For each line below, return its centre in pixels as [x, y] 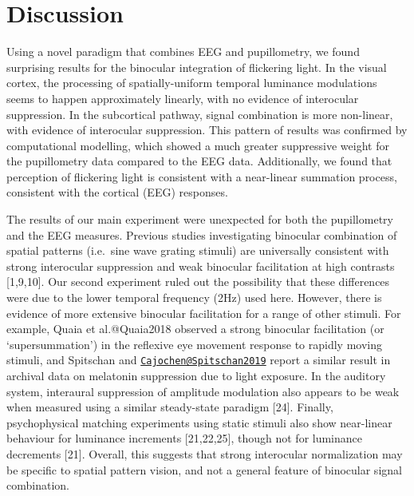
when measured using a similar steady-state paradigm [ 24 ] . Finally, [170, 407]
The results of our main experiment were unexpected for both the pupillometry [200, 219]
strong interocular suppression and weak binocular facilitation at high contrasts [201, 266]
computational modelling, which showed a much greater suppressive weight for [198, 145]
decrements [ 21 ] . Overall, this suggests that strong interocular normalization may [205, 454]
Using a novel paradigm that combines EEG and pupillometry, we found [183, 52]
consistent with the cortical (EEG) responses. [117, 192]
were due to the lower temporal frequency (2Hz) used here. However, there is [194, 298]
